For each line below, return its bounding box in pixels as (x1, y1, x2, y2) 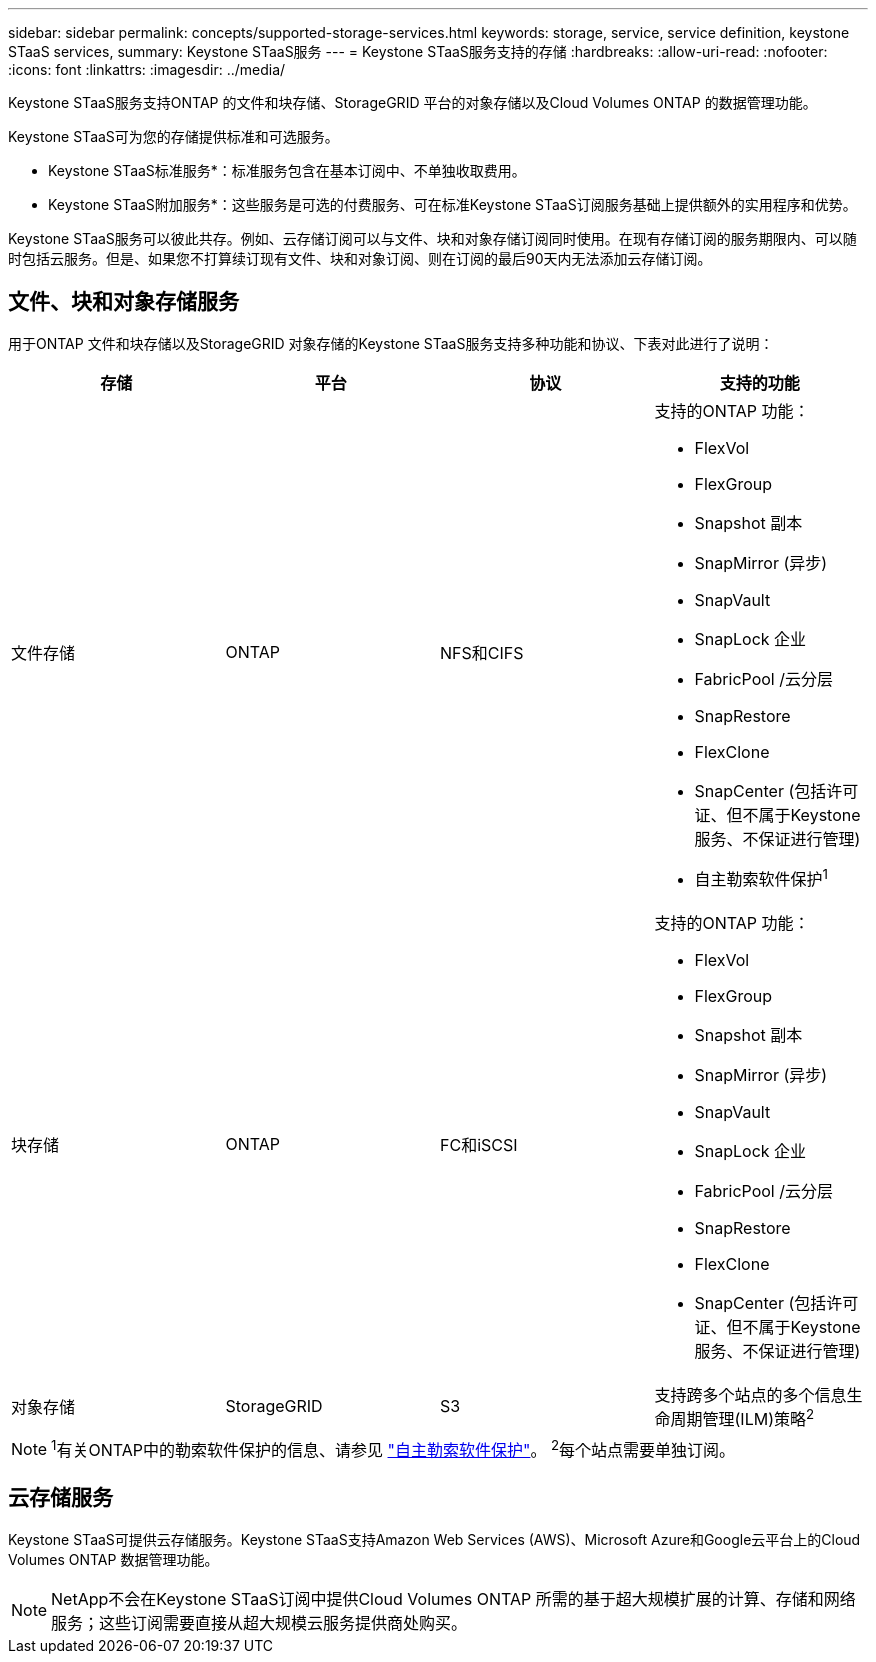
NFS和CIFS (440, 643, 524, 663)
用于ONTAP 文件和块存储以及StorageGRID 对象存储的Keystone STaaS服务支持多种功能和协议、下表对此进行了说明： (8, 334, 774, 352)
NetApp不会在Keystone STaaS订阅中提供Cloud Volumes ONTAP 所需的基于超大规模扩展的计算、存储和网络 (51, 1588, 856, 1609)
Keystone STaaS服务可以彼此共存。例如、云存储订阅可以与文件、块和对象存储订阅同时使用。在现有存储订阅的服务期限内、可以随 (8, 230, 857, 247)
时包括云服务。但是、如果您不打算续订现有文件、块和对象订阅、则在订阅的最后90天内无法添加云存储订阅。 (8, 250, 712, 267)
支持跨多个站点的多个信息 (654, 1385, 847, 1406)
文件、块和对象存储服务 (8, 289, 239, 315)
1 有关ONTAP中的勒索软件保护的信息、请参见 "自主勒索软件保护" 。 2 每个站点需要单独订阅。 (51, 1436, 736, 1460)
